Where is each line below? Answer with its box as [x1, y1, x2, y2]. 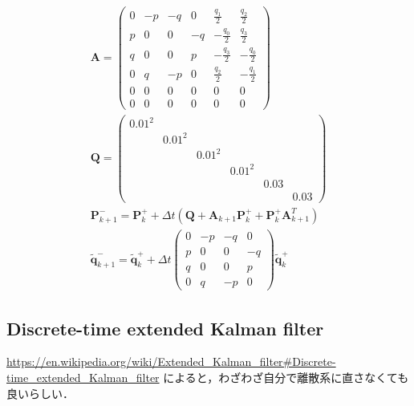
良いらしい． [6, 384, 74, 401]
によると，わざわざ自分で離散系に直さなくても [163, 368, 409, 385]
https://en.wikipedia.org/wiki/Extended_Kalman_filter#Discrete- [6, 353, 336, 370]
